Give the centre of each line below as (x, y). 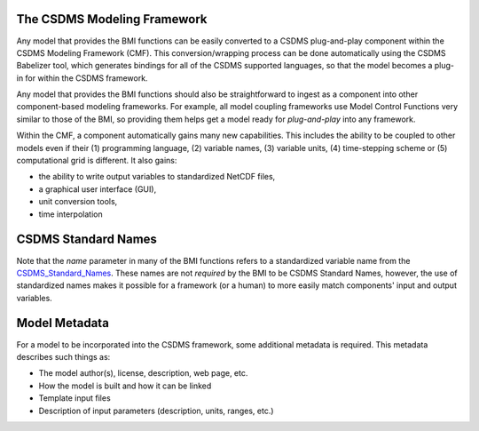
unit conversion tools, (78, 202)
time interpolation (71, 214)
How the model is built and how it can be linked (125, 386)
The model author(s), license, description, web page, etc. (143, 373)
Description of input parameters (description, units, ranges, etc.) (156, 411)
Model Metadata (63, 323)
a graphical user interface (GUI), (98, 189)
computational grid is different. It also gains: (97, 161)
